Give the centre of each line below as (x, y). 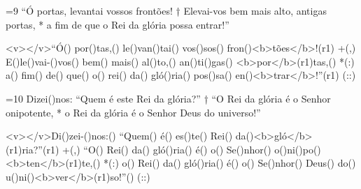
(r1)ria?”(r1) (33, 149)
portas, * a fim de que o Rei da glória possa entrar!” (118, 24)
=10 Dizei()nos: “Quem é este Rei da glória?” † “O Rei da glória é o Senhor (168, 98)
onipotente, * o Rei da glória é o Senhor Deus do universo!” (133, 112)
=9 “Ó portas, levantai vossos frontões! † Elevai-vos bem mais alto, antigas (166, 10)
